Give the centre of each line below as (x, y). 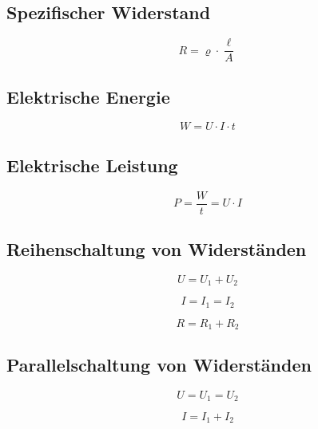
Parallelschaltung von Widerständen (159, 364)
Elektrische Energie (88, 96)
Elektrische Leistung (92, 165)
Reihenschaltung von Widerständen (157, 249)
